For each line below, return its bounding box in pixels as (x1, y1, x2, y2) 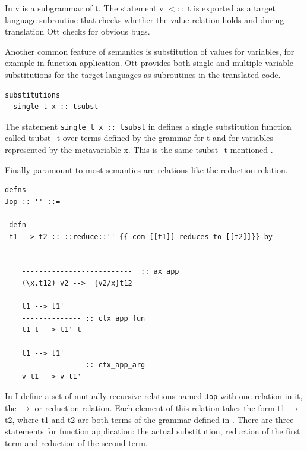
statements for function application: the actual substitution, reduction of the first (5, 425, 300, 437)
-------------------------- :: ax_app (21, 267, 179, 276)
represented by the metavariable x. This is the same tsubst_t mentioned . (5, 143, 273, 155)
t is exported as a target (187, 2, 276, 14)
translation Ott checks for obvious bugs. (5, 25, 150, 37)
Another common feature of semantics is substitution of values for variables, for (5, 45, 295, 57)
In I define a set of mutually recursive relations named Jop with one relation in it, (5, 390, 303, 402)
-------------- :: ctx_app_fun (21, 314, 145, 322)
